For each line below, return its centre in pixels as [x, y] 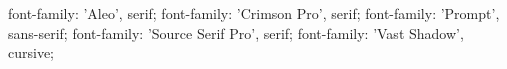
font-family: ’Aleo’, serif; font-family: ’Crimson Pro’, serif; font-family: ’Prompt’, [254, 13]
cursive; [31, 52]
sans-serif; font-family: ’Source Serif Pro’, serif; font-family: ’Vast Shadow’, [236, 32]
